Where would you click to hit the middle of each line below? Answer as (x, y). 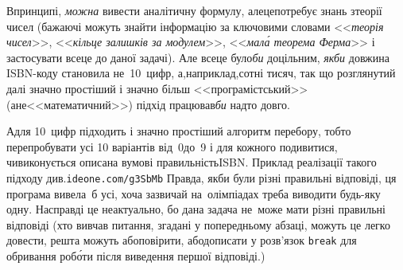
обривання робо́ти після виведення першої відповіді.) (136, 256)
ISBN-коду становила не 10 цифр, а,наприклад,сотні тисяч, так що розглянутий (201, 73)
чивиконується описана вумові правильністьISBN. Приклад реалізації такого (192, 162)
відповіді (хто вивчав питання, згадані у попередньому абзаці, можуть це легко (198, 224)
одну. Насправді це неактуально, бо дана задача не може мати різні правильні (196, 209)
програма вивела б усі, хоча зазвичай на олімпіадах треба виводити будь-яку (194, 193)
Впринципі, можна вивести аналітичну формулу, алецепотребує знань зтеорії (194, 10)
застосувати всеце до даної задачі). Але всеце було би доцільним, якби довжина (198, 57)
